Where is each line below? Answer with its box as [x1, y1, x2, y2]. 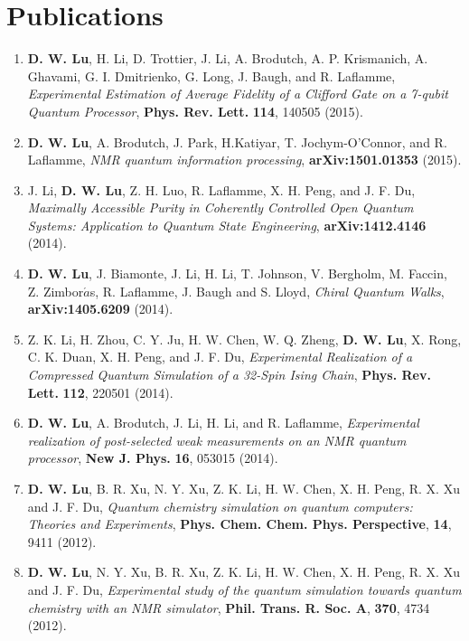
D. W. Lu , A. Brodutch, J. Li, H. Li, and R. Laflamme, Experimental [27, 413, 419, 432]
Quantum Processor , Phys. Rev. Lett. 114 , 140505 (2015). [27, 101, 363, 120]
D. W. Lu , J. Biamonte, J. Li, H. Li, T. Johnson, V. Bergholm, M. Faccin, [27, 264, 447, 283]
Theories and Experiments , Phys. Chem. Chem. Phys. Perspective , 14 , [27, 514, 452, 533]
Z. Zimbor [27, 281, 84, 300]
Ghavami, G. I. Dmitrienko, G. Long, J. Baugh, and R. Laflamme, [27, 66, 396, 85]
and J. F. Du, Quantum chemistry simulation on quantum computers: [27, 496, 413, 515]
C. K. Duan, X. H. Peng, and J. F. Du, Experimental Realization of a [27, 347, 413, 366]
